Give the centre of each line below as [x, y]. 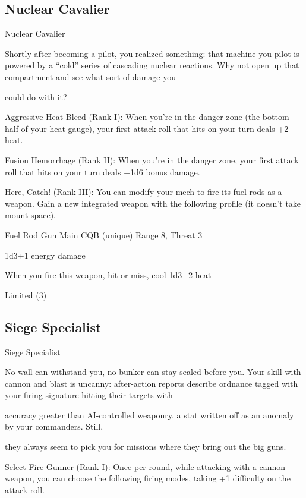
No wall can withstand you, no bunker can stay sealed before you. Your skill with [153, 372]
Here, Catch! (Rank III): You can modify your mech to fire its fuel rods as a [143, 192]
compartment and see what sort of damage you [90, 76]
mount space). [31, 215]
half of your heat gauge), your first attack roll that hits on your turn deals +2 [147, 128]
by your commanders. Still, [54, 426]
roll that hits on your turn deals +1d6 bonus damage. [102, 171]
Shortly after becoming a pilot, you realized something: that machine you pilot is [152, 53]
